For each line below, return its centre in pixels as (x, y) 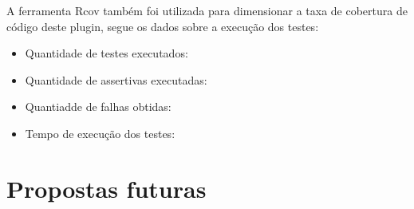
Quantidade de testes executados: (106, 53)
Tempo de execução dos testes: (100, 133)
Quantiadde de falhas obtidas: (98, 106)
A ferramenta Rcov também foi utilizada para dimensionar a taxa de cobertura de (207, 10)
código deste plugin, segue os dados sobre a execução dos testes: (163, 26)
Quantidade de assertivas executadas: (116, 79)
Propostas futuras (106, 188)
